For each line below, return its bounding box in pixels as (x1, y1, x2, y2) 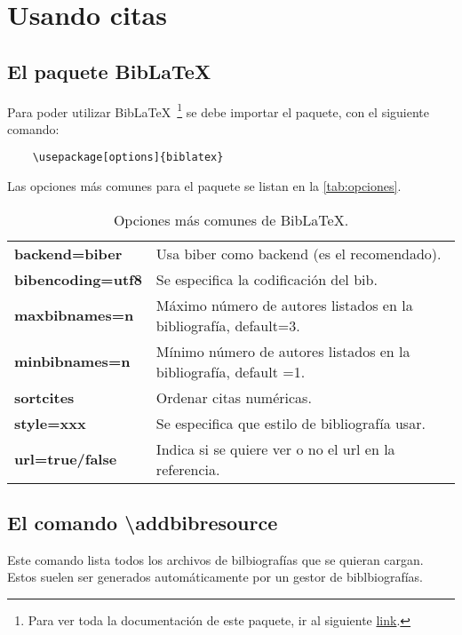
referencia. (155, 458, 220, 480)
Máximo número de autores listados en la (155, 294, 413, 315)
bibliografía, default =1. (155, 361, 306, 382)
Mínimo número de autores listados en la (155, 340, 410, 361)
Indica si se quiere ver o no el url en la (155, 438, 395, 459)
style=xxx (14, 412, 86, 433)
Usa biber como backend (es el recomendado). (155, 242, 442, 264)
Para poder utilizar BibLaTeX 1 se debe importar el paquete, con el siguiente (7, 99, 429, 121)
